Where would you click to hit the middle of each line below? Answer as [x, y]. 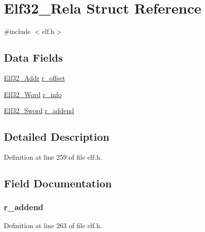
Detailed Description [57, 137]
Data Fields [34, 58]
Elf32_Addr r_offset [35, 77]
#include [17, 31]
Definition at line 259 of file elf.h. [53, 157]
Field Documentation [58, 183]
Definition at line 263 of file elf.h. [53, 225]
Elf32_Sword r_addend [39, 110]
